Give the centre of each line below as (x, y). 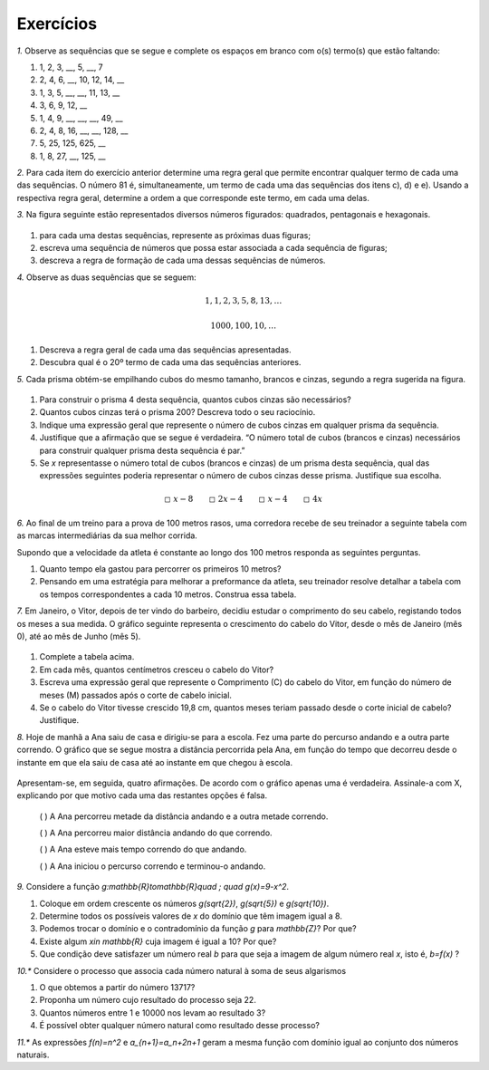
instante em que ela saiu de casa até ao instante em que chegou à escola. (155, 762)
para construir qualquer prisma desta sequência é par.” (142, 450)
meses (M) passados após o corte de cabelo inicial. (136, 695)
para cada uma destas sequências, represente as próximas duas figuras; (175, 235)
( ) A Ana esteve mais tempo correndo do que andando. (143, 849)
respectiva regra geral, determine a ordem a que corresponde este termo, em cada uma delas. (193, 198)
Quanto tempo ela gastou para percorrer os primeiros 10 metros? (160, 569)
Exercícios (57, 24)
